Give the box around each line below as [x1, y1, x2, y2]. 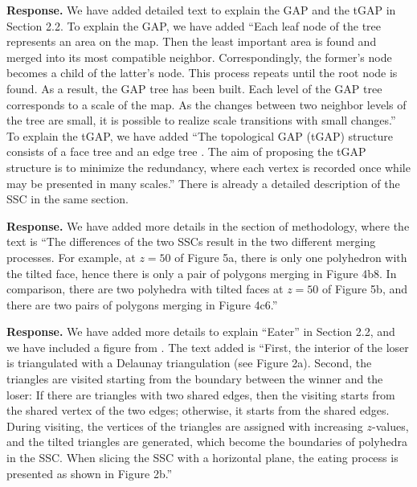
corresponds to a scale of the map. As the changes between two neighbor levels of [6, 96, 407, 113]
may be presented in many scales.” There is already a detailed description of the [6, 174, 400, 191]
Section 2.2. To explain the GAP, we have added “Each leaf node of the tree [6, 17, 382, 34]
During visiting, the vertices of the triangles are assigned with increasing [6, 417, 363, 434]
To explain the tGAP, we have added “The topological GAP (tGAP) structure [6, 127, 393, 144]
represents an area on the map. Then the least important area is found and [6, 33, 377, 50]
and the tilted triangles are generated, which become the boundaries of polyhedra [6, 433, 407, 450]
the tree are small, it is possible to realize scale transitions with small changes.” [6, 112, 396, 129]
